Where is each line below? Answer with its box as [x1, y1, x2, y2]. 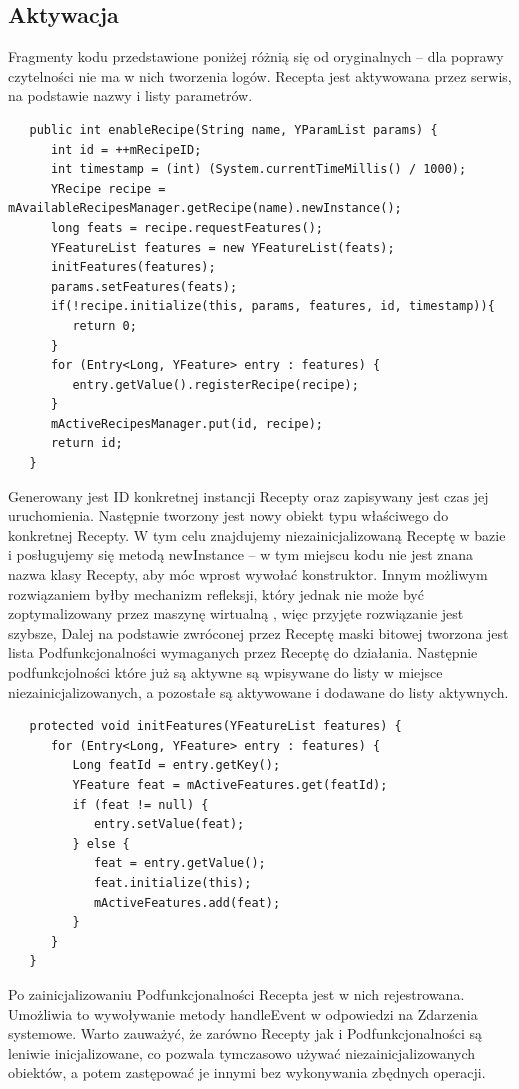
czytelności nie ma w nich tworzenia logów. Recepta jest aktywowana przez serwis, [8, 65, 512, 86]
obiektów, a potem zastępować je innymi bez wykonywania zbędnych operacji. [8, 1062, 486, 1083]
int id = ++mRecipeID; [50, 142, 202, 157]
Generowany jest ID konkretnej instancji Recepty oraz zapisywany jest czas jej [8, 485, 489, 506]
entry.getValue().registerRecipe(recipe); [72, 377, 359, 392]
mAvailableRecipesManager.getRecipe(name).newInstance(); [8, 201, 402, 216]
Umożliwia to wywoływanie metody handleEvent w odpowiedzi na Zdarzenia [8, 1003, 478, 1024]
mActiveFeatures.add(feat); [93, 895, 281, 910]
